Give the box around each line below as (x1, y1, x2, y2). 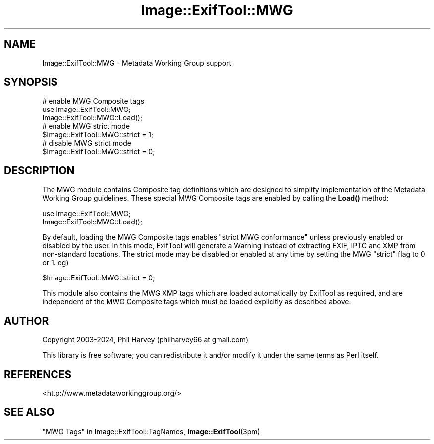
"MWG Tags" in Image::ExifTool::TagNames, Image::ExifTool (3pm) (42, 427, 260, 436)
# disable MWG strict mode (42, 139, 131, 148)
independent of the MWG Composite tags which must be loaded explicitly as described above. (42, 297, 351, 306)
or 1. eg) (42, 258, 69, 267)
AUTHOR (4, 314, 49, 327)
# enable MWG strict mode (42, 122, 130, 131)
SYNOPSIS (4, 76, 58, 89)
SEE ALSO (4, 406, 54, 419)
